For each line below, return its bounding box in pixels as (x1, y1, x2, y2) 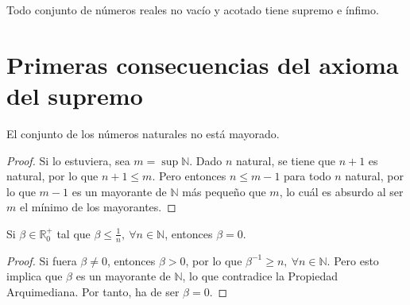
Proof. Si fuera (6, 252, 77, 268)
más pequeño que (182, 183, 266, 199)
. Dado (189, 152, 222, 168)
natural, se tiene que (236, 152, 335, 168)
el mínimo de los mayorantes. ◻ (19, 199, 176, 215)
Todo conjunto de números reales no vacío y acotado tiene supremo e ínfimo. (6, 2, 379, 17)
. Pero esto (327, 252, 379, 268)
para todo (284, 168, 331, 184)
